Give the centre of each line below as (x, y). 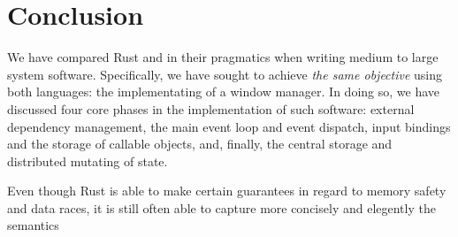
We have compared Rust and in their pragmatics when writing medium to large (223, 57)
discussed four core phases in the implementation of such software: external (211, 108)
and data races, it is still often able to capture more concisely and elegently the (221, 207)
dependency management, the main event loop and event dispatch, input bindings (229, 126)
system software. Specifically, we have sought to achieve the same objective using (225, 74)
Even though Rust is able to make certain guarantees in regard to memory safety (227, 191)
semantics (33, 225)
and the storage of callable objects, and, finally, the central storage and (200, 144)
